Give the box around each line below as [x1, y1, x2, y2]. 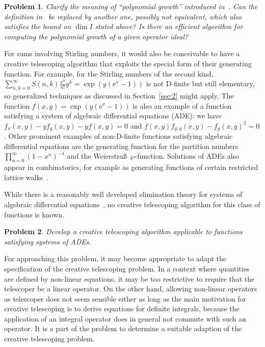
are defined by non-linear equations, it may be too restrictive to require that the [4, 273, 255, 284]
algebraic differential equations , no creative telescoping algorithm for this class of [4, 199, 260, 209]
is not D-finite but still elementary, [146, 78, 255, 89]
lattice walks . [4, 171, 49, 182]
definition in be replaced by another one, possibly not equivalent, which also [4, 11, 242, 21]
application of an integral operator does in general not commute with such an [4, 313, 246, 324]
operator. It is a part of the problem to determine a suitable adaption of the [4, 323, 242, 334]
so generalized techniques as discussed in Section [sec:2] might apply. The [4, 90, 234, 101]
